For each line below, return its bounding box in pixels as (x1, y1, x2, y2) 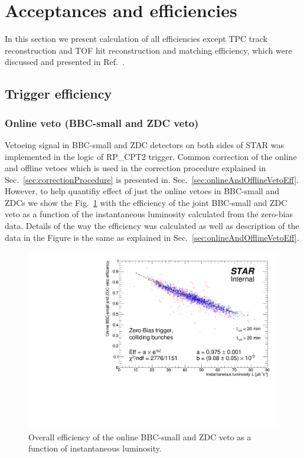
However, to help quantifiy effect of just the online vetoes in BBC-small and (5, 185, 279, 197)
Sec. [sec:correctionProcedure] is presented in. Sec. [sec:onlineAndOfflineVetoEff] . (5, 173, 299, 185)
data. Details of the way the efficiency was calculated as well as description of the (5, 220, 299, 232)
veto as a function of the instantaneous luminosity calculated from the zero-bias (5, 208, 293, 220)
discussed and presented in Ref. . (5, 55, 125, 68)
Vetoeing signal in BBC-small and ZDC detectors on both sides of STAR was (5, 138, 284, 151)
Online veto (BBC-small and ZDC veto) (5, 115, 199, 130)
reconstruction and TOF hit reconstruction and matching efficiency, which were (5, 44, 292, 56)
